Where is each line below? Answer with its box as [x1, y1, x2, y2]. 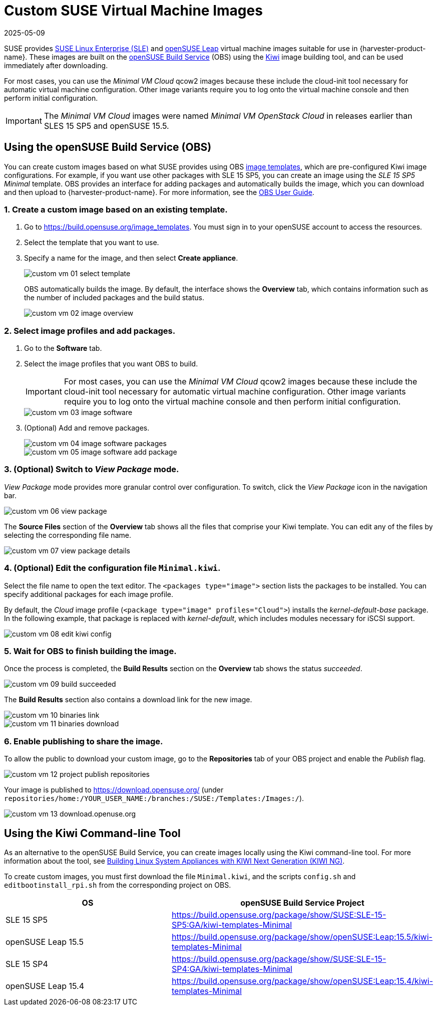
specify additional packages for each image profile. [4, 589, 174, 598]
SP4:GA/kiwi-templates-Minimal [172, 963, 292, 974]
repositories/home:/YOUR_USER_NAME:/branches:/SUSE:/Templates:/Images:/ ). [4, 794, 304, 803]
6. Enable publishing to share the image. [4, 736, 163, 746]
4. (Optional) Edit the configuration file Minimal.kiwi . [4, 563, 221, 573]
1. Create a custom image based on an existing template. [4, 204, 228, 215]
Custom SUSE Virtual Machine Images [4, 2, 263, 19]
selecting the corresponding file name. [4, 530, 131, 539]
